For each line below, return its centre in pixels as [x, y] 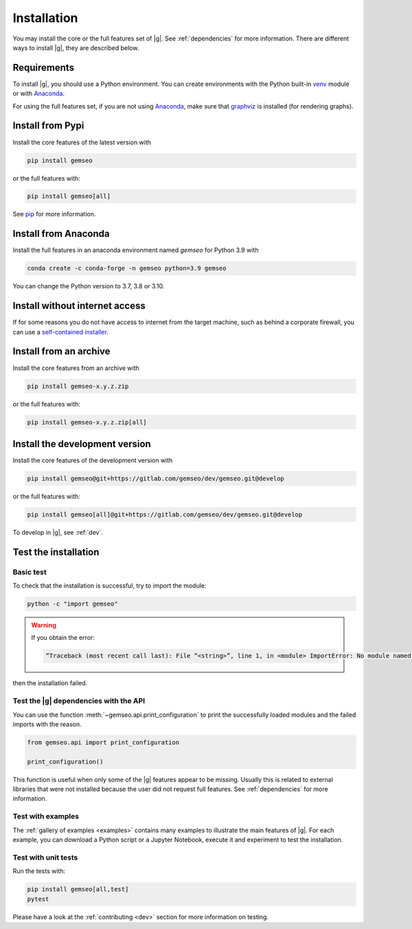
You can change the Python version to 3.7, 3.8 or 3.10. [89, 286]
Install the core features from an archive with [76, 368]
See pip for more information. [54, 214]
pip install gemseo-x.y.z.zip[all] [87, 422]
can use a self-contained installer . [61, 332]
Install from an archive [61, 351]
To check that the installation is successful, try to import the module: [110, 586]
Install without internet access [79, 306]
